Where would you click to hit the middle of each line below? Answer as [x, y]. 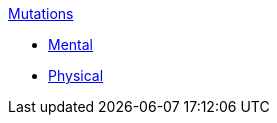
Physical [76, 75]
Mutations [41, 13]
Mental [70, 44]
